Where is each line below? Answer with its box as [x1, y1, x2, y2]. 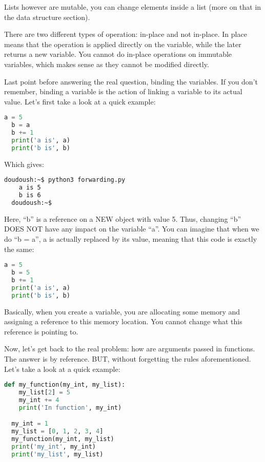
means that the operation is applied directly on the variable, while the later [4, 38, 241, 49]
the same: [4, 243, 34, 254]
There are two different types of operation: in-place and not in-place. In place [4, 29, 247, 39]
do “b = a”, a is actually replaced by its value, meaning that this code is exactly [4, 234, 257, 244]
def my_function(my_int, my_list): [4, 381, 126, 389]
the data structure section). [4, 11, 90, 22]
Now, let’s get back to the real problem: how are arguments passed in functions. [4, 343, 255, 354]
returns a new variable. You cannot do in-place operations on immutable [4, 49, 232, 59]
